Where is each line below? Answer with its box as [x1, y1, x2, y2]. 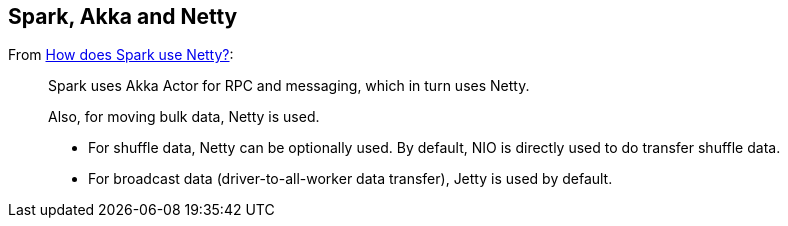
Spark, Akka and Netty [8, 4, 238, 29]
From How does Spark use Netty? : [8, 46, 234, 64]
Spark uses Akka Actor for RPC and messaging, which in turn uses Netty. [48, 77, 530, 95]
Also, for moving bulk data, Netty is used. [48, 108, 320, 126]
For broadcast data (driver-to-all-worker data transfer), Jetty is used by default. [88, 170, 613, 188]
